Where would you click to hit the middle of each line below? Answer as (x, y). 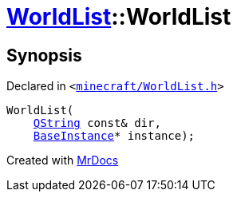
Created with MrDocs (63, 160)
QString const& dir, (97, 123)
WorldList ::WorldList (119, 17)
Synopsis (44, 55)
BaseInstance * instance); (114, 136)
